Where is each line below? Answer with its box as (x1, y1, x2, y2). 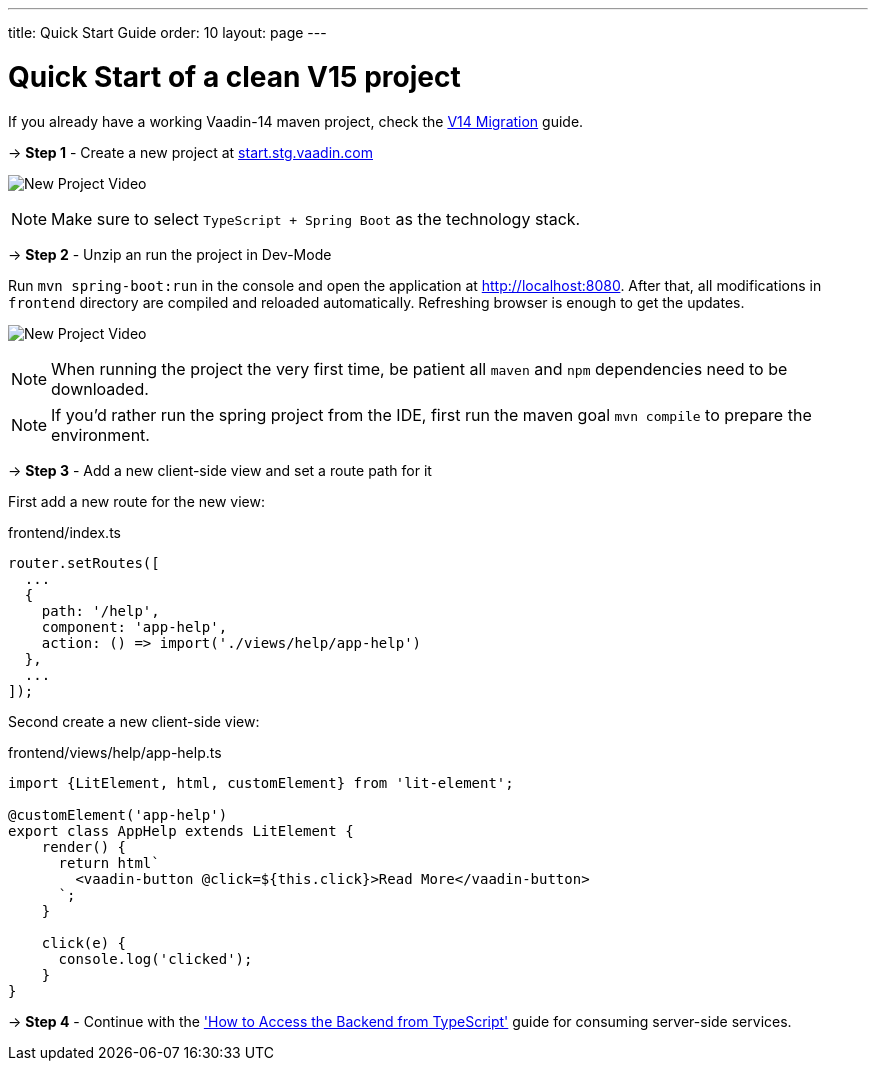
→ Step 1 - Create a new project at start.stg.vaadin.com (8, 143, 373, 161)
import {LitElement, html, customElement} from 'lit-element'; (8, 774, 514, 791)
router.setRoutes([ (8, 554, 160, 571)
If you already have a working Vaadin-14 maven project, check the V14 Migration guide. (8, 112, 584, 130)
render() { (41, 838, 127, 855)
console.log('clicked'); (58, 950, 253, 967)
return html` (58, 854, 160, 871)
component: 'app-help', (41, 618, 228, 635)
